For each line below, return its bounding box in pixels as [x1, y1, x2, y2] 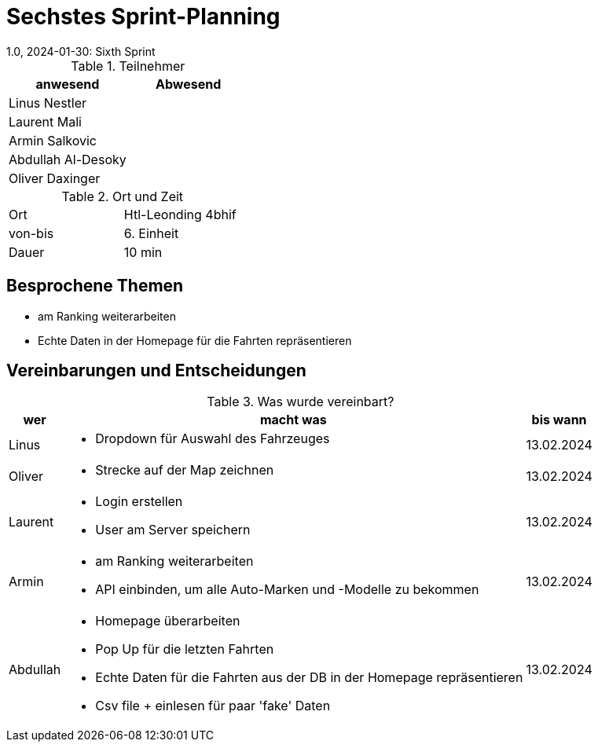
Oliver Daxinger [9, 170, 101, 186]
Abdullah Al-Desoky [9, 151, 127, 167]
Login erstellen [95, 493, 183, 510]
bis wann [531, 412, 587, 428]
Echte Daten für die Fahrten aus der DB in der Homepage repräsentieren [95, 669, 523, 686]
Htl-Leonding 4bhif [123, 206, 237, 222]
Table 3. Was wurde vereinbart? [207, 394, 394, 410]
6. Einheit [123, 225, 179, 241]
